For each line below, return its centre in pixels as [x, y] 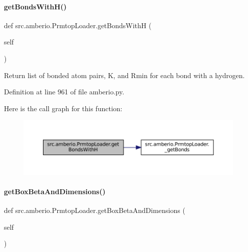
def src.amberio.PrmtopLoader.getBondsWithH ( [78, 25]
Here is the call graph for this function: [63, 108]
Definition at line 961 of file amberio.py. [64, 92]
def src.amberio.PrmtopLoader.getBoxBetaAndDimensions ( [95, 210]
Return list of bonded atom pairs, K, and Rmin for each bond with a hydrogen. [124, 75]
